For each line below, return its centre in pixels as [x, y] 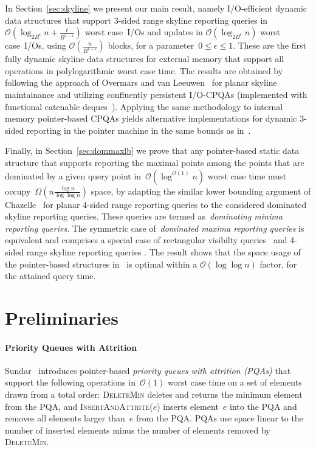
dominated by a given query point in [73, 175]
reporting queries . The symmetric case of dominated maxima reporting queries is [155, 228]
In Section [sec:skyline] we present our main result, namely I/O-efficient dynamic [156, 8]
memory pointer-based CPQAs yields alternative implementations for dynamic [151, 118]
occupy [18, 191]
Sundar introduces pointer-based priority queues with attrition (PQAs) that [148, 370]
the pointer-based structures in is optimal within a [101, 264]
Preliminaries [62, 317]
